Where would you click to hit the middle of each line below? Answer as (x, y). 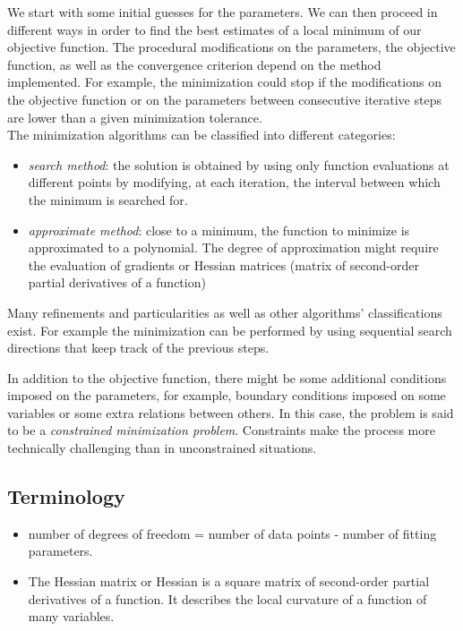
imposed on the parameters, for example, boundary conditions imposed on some (227, 395)
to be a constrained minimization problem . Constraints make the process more (221, 430)
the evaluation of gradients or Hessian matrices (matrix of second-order (223, 264)
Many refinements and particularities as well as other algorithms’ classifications (225, 312)
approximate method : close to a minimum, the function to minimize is (219, 230)
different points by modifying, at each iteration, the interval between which (234, 182)
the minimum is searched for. (108, 199)
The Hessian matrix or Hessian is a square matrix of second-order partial (229, 581)
